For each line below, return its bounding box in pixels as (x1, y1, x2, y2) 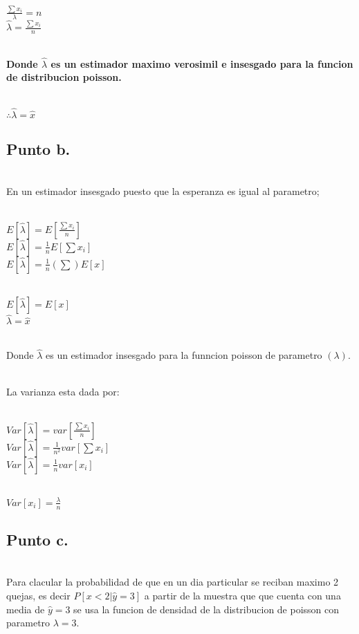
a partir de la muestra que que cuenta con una (144, 588, 341, 602)
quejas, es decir (6, 588, 71, 602)
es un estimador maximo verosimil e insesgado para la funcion (50, 56, 353, 71)
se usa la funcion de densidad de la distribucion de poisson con (73, 602, 340, 616)
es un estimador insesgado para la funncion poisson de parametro (45, 348, 322, 362)
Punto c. (6, 529, 68, 550)
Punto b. (6, 138, 71, 160)
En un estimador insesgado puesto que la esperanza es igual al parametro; (6, 184, 320, 198)
